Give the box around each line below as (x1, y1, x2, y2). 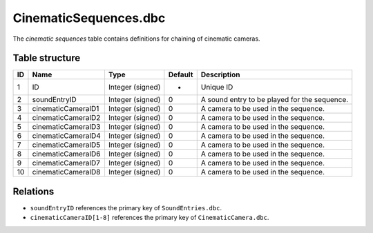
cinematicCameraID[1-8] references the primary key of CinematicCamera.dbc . (30, 214, 269, 222)
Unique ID (200, 83, 233, 92)
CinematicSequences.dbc (12, 10, 166, 26)
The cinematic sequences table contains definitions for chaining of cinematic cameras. (12, 34, 260, 43)
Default (168, 70, 193, 79)
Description (200, 70, 240, 79)
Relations (12, 185, 55, 197)
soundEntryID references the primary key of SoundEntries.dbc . (30, 203, 222, 212)
